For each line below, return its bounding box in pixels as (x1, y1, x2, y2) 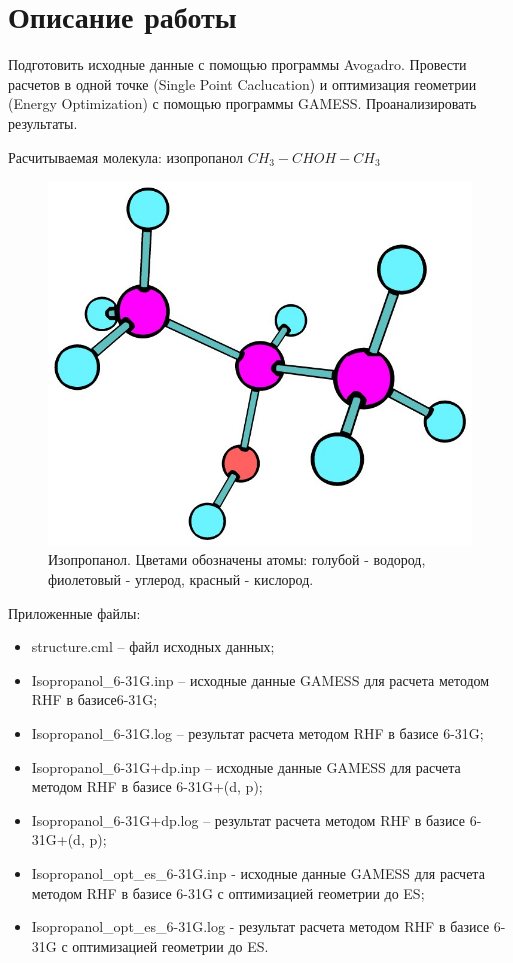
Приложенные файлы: (8, 602, 141, 623)
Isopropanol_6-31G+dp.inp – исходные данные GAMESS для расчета (31, 756, 461, 777)
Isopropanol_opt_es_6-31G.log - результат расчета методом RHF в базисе (31, 916, 490, 937)
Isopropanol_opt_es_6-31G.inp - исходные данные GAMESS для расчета (31, 863, 485, 883)
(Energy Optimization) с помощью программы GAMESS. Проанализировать (8, 93, 477, 114)
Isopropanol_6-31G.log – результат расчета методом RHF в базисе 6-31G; (31, 723, 484, 744)
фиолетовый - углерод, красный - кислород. (48, 569, 314, 590)
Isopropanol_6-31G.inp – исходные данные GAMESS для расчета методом (31, 669, 490, 690)
